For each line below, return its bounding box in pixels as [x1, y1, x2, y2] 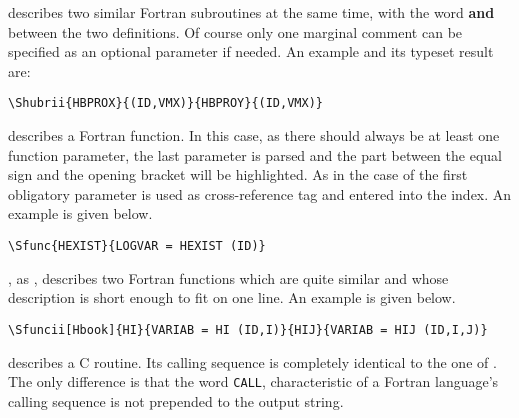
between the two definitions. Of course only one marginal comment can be [8, 21, 463, 42]
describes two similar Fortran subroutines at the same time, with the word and [8, 2, 495, 22]
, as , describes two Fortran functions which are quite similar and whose [8, 267, 449, 288]
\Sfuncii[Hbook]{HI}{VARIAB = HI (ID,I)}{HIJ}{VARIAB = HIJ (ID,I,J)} [8, 322, 488, 337]
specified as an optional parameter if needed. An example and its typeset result [8, 41, 494, 62]
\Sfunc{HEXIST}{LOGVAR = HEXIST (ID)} [8, 239, 266, 253]
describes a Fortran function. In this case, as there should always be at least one [8, 125, 500, 146]
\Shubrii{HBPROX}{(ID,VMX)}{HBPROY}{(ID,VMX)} [8, 96, 323, 111]
